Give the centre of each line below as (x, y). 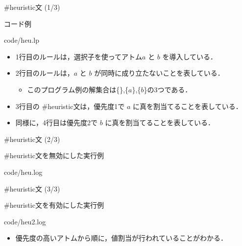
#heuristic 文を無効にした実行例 (54, 155)
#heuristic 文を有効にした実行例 (54, 205)
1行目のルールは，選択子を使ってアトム (79, 56)
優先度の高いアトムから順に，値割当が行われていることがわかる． (121, 238)
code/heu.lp (22, 40)
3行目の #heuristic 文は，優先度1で (70, 106)
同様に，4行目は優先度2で (57, 123)
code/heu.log (23, 172)
